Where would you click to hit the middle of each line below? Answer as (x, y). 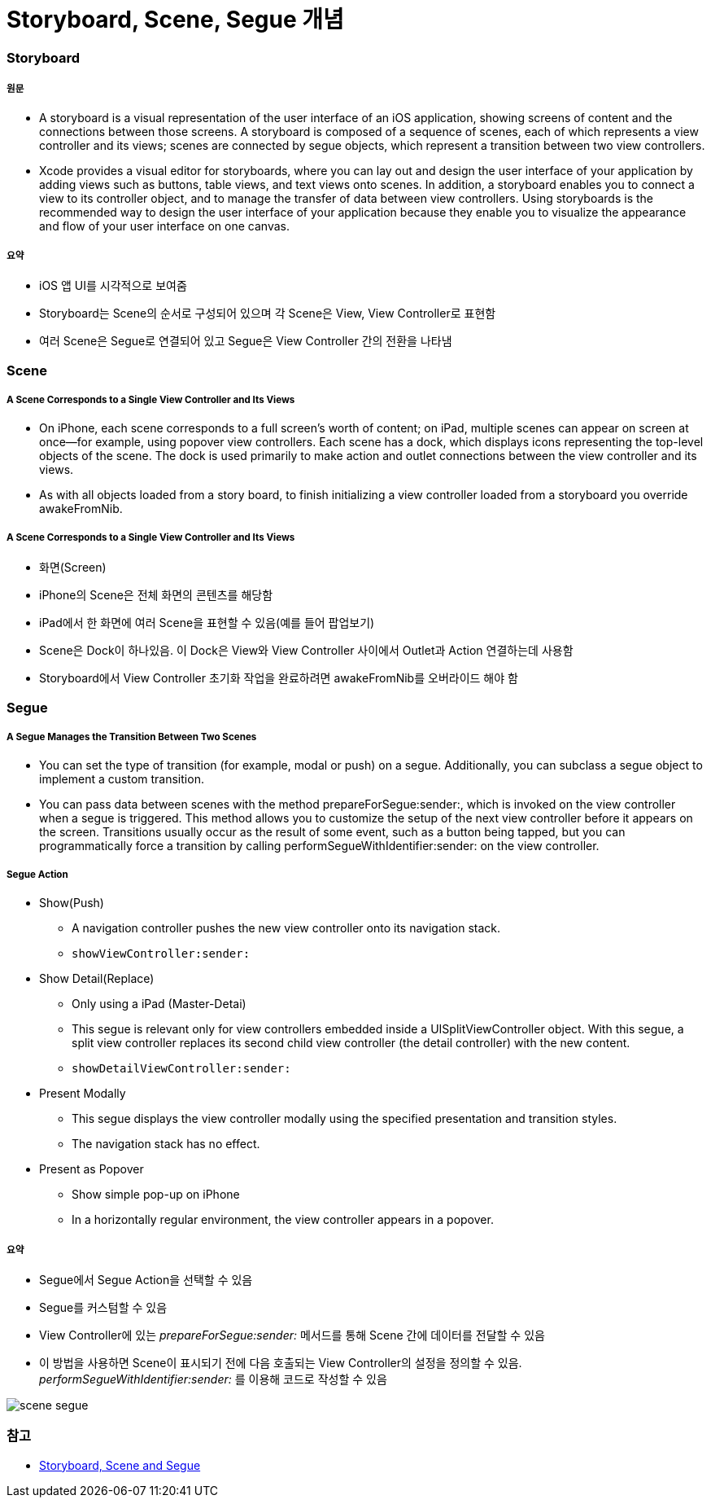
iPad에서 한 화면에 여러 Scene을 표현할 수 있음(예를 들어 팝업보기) (207, 623)
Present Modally (83, 1094)
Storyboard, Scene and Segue (120, 1465)
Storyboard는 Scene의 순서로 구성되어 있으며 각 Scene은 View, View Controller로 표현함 (268, 314)
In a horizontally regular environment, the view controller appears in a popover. (283, 1220)
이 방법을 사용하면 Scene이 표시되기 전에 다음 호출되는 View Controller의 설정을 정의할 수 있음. (281, 1362)
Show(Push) (72, 903)
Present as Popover (92, 1169)
